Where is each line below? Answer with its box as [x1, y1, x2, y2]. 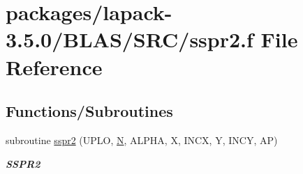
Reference [6, 52, 103, 81]
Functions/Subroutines [6, 100, 173, 122]
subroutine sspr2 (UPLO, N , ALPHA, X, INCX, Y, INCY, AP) [6, 132, 278, 147]
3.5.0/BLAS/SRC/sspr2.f [6, 25, 253, 54]
